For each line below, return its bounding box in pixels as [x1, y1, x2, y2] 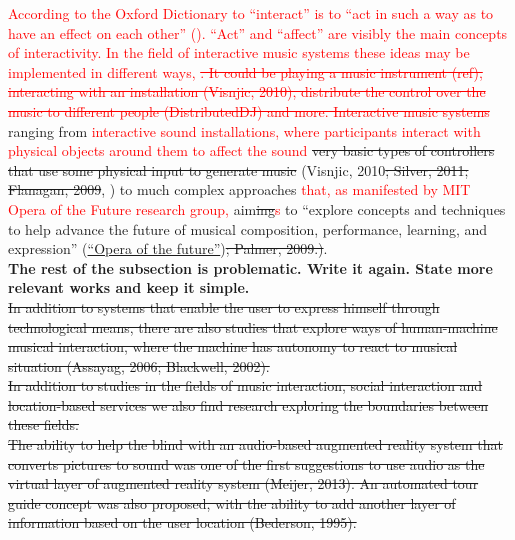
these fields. [8, 414, 79, 435]
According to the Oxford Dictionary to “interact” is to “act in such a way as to [8, 3, 494, 23]
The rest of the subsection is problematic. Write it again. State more [8, 257, 493, 278]
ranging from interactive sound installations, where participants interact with [8, 120, 481, 141]
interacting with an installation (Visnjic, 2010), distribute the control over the [8, 81, 486, 102]
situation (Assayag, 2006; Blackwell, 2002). [8, 355, 270, 376]
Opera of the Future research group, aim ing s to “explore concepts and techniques [8, 198, 506, 219]
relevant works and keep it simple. [8, 277, 250, 298]
